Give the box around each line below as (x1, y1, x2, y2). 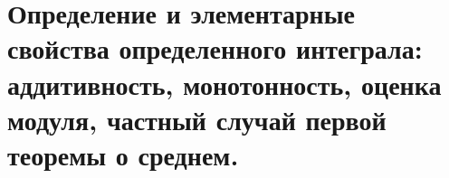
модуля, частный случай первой (7, 100, 387, 137)
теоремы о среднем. (7, 136, 239, 173)
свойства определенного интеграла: (7, 30, 423, 67)
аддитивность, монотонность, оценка (7, 65, 442, 102)
